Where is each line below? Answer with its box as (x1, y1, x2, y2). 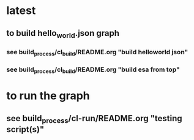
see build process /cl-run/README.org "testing (6, 113, 182, 125)
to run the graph (6, 89, 90, 103)
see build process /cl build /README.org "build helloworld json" (6, 47, 188, 57)
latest (6, 4, 36, 18)
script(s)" (6, 124, 45, 135)
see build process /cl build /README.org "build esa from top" (6, 65, 180, 75)
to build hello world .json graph (6, 28, 120, 40)
